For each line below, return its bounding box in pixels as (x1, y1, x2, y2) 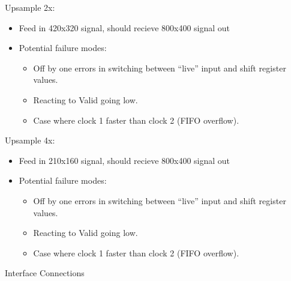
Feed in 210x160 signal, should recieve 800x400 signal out (19, 154, 230, 166)
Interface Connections (5, 267, 85, 279)
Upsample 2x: (5, 1, 55, 13)
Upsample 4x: (5, 134, 55, 147)
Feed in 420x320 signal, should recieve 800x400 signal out (19, 21, 230, 34)
